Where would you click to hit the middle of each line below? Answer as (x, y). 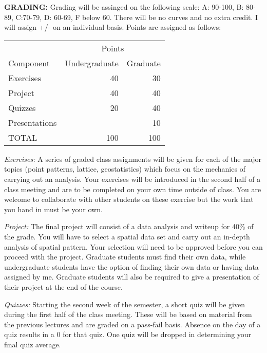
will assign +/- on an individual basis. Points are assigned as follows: (113, 27)
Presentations (33, 122)
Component (29, 63)
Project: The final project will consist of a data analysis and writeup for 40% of (129, 226)
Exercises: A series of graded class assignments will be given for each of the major (133, 159)
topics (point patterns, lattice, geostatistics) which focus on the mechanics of (125, 169)
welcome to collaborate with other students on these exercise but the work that (129, 199)
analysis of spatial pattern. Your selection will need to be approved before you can (133, 246)
